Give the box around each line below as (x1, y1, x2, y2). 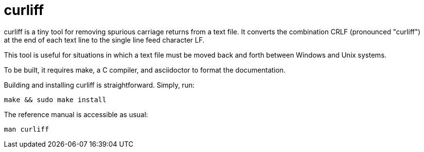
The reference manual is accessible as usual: (4, 110, 148, 119)
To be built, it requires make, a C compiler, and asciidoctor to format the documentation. (4, 65, 286, 74)
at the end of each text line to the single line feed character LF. (4, 35, 205, 44)
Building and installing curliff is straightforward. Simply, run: (4, 80, 194, 89)
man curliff (4, 125, 49, 133)
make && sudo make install (4, 95, 106, 104)
